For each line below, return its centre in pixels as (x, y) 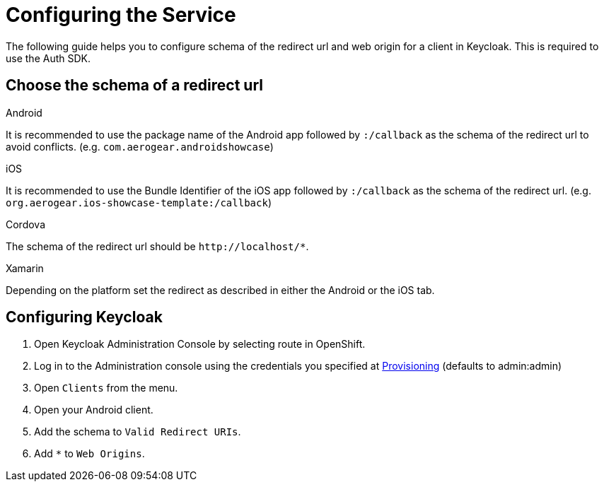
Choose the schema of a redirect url (135, 86)
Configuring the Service (121, 15)
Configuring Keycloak (84, 317)
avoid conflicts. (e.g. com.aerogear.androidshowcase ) (140, 146)
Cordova (26, 224)
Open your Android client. (94, 410)
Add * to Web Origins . (89, 454)
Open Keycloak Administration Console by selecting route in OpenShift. (200, 344)
